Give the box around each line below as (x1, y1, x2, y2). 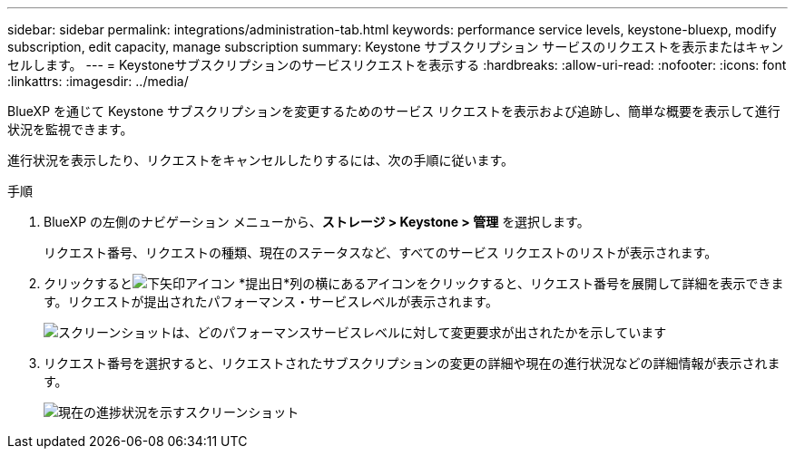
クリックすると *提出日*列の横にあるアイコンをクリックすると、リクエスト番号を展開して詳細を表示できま (44, 276, 784, 291)
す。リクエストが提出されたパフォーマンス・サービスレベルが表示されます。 (44, 294, 498, 309)
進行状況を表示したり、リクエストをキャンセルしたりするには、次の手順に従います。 (7, 152, 515, 168)
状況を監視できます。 (7, 121, 133, 137)
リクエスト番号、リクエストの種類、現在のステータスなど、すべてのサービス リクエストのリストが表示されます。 (44, 245, 718, 260)
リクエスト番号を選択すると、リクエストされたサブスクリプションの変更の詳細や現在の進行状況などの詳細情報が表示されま (44, 355, 780, 371)
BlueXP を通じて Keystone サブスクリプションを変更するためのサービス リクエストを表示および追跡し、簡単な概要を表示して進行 (7, 103, 780, 119)
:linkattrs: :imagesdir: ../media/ (7, 73, 189, 89)
